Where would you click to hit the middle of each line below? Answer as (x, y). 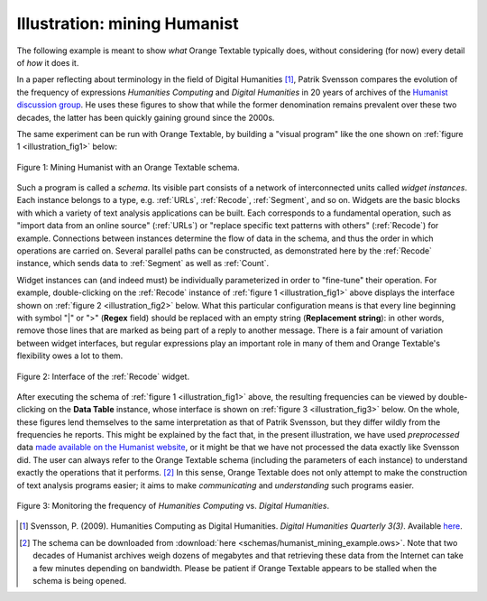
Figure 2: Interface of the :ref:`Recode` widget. (103, 376)
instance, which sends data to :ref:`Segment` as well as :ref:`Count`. (143, 264)
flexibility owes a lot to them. (70, 356)
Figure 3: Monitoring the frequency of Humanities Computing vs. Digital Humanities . (173, 506)
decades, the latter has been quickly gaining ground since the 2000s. (146, 117)
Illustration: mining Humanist (128, 23)
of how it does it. (48, 62)
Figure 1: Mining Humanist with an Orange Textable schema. (128, 167)
